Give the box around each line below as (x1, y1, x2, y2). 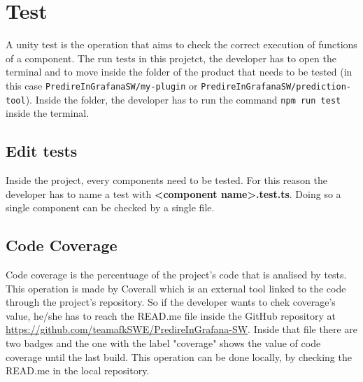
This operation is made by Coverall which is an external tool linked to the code (6, 281, 346, 295)
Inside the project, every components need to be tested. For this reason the (6, 173, 327, 188)
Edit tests (6, 140, 78, 162)
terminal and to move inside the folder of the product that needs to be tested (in (6, 64, 353, 79)
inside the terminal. (6, 106, 90, 120)
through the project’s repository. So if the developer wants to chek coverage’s (6, 295, 336, 309)
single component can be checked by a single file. (6, 200, 215, 215)
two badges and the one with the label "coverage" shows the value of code (6, 335, 321, 350)
